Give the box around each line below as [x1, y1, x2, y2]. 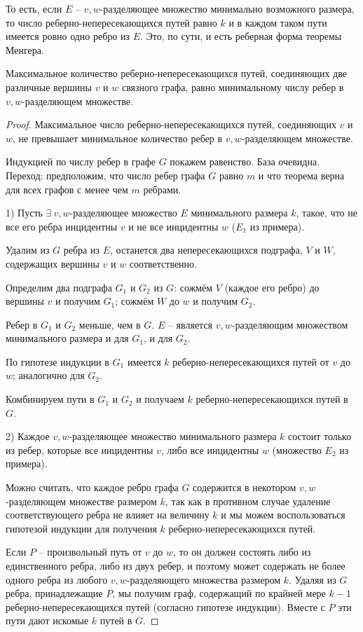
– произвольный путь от [39, 544, 142, 559]
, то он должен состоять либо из [173, 544, 311, 559]
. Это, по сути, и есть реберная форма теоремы [140, 29, 342, 43]
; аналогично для [13, 368, 85, 383]
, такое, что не [296, 205, 357, 220]
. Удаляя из [289, 572, 336, 586]
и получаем [136, 392, 184, 406]
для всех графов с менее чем [6, 181, 128, 196]
